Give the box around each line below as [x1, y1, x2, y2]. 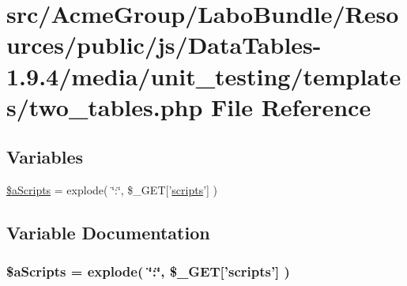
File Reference [211, 90, 371, 122]
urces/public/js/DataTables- [6, 28, 322, 61]
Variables [6, 145, 84, 169]
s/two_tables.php [6, 90, 203, 122]
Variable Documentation [6, 220, 210, 245]
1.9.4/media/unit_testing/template [6, 59, 401, 92]
